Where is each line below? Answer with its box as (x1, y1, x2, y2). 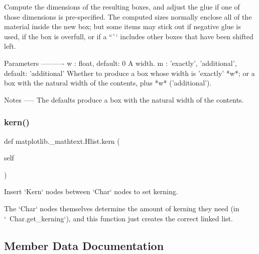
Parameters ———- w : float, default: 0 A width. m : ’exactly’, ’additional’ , (4, 57, 237, 68)
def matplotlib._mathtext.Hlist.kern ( (4, 135, 120, 146)
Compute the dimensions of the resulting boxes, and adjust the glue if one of (4, 2, 240, 12)
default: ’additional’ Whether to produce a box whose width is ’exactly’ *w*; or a (4, 67, 255, 78)
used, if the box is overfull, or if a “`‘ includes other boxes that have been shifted (4, 31, 253, 41)
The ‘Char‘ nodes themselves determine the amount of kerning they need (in (4, 203, 239, 213)
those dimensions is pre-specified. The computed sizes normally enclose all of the (4, 11, 252, 22)
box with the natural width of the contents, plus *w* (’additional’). (4, 77, 212, 88)
